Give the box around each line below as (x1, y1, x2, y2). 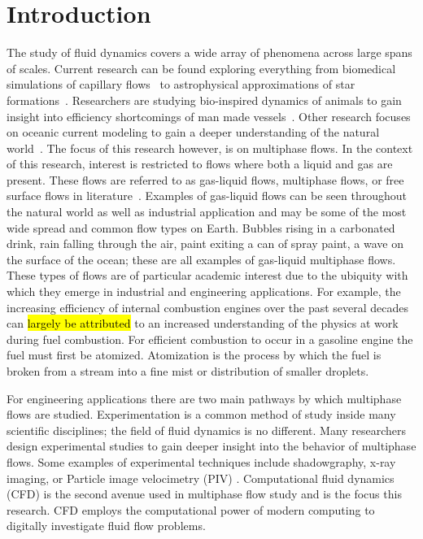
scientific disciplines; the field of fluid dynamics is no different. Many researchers (7, 421, 407, 438)
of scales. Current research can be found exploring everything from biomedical (7, 59, 396, 76)
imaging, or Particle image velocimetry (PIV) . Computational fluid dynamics (7, 469, 395, 486)
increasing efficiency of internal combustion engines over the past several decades (7, 298, 409, 315)
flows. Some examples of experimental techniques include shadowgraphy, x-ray (7, 453, 396, 470)
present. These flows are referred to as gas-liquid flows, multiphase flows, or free (7, 171, 404, 188)
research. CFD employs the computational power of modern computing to (7, 501, 375, 518)
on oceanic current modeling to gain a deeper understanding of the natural (7, 124, 380, 141)
